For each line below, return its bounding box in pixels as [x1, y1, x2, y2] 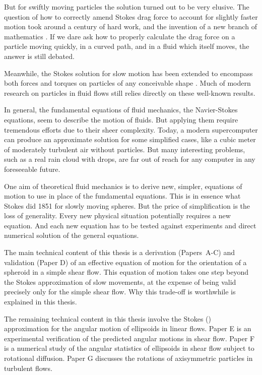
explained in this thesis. [4, 296, 77, 307]
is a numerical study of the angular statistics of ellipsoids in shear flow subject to [4, 343, 254, 353]
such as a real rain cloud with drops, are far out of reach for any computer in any [4, 154, 255, 164]
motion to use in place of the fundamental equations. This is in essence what [4, 191, 241, 201]
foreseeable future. [4, 163, 60, 174]
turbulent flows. [4, 362, 52, 373]
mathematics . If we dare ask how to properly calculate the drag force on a [4, 31, 235, 41]
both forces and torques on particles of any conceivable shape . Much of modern [4, 78, 251, 88]
